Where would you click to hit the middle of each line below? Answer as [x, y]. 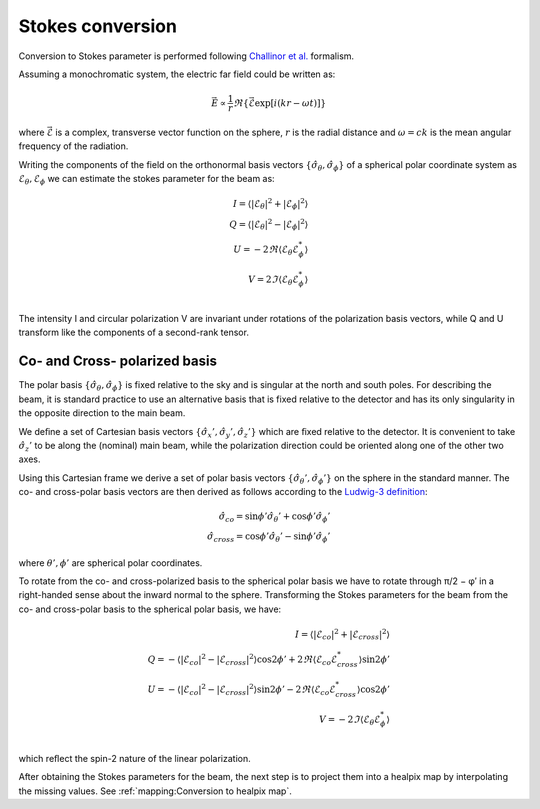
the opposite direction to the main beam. [102, 413]
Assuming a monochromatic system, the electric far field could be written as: [177, 74]
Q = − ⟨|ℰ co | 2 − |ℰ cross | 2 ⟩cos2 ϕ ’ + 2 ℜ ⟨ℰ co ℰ [242, 659]
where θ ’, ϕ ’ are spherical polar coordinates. [110, 562]
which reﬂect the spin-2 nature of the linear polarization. [134, 758]
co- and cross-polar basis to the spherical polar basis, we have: [150, 609]
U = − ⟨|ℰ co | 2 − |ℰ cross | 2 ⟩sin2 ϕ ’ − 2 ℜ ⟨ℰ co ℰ [241, 689]
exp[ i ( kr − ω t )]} [290, 103]
